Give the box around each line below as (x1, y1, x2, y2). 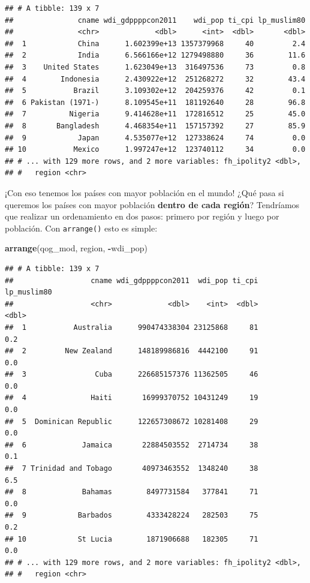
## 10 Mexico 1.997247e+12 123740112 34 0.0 (5, 145, 306, 154)
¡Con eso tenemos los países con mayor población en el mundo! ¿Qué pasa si (5, 186, 284, 199)
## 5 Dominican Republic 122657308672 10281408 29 (5, 417, 258, 426)
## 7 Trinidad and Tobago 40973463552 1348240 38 (5, 464, 258, 473)
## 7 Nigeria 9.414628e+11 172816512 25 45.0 (5, 110, 306, 119)
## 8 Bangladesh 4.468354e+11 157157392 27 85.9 (5, 121, 306, 130)
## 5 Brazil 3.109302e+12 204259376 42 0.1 (5, 86, 306, 95)
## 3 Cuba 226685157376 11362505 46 (5, 370, 258, 379)
